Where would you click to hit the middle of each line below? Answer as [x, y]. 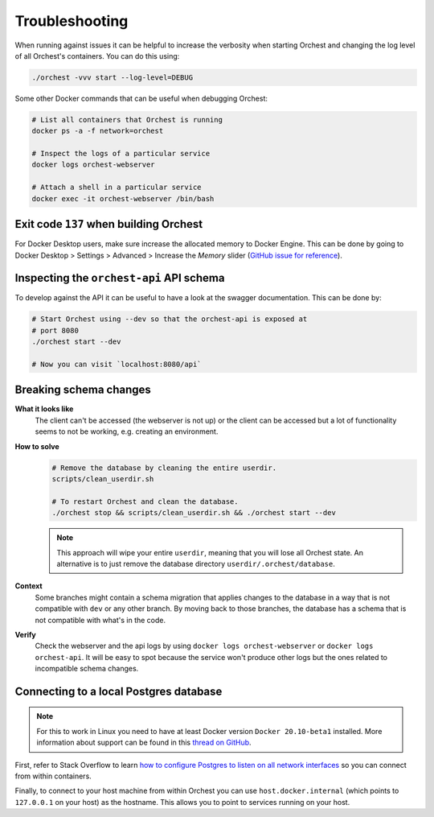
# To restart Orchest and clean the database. [145, 501]
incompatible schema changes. [87, 669]
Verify [25, 634]
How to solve [37, 446]
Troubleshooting [72, 21]
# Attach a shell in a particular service [117, 188]
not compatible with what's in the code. [100, 620]
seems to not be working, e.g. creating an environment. [127, 431]
